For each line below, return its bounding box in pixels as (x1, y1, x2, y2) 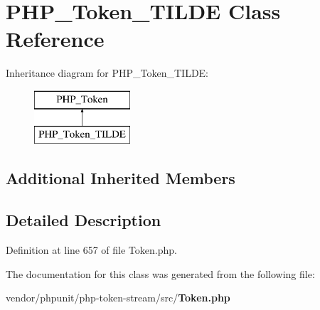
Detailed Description (6, 209, 161, 231)
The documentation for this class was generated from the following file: (6, 266, 315, 281)
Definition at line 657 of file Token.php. (6, 242, 177, 257)
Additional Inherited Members (6, 167, 235, 189)
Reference (6, 24, 105, 53)
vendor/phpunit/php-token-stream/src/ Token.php (6, 290, 230, 305)
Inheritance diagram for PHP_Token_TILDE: (6, 65, 209, 80)
